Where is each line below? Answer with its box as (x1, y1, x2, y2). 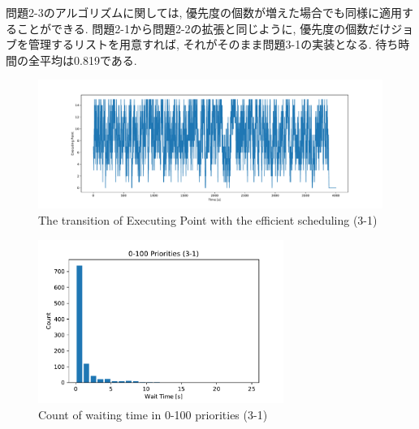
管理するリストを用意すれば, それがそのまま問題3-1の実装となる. (28, 36, 372, 53)
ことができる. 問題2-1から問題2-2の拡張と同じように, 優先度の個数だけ (16, 19, 391, 36)
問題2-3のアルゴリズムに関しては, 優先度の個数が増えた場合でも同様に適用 (6, 4, 403, 20)
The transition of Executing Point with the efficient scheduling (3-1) (38, 211, 378, 228)
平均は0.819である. (39, 51, 137, 68)
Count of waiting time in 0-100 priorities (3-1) (38, 405, 268, 423)
